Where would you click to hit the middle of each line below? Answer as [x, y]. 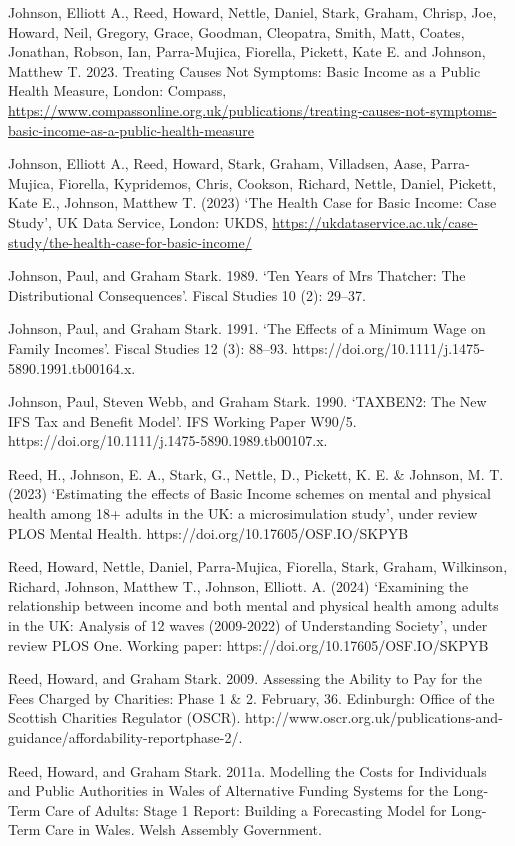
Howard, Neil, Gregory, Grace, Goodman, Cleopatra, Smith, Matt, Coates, [236, 31]
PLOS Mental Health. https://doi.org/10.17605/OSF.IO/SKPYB [208, 532]
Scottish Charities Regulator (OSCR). [124, 717]
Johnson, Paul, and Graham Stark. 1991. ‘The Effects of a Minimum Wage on [247, 328]
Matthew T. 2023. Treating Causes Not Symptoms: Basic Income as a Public [244, 70]
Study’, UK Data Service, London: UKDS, [138, 221]
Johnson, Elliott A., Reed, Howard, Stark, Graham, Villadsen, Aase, [217, 163]
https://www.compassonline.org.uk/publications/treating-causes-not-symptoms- [252, 109]
